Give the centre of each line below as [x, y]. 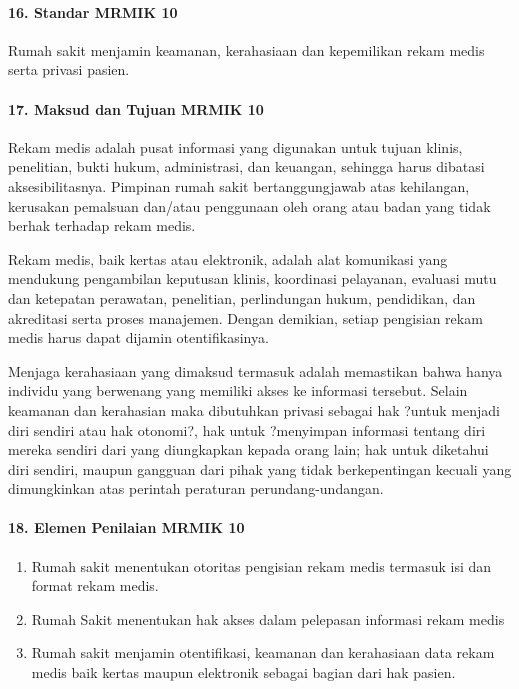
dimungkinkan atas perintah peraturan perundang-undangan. [196, 488]
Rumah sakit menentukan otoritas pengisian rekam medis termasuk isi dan [261, 565]
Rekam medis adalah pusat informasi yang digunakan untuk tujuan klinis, [235, 146]
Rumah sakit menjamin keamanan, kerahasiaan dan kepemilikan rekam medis [246, 49]
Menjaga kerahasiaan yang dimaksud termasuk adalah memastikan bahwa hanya [255, 370]
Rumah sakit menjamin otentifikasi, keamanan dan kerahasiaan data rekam [263, 652]
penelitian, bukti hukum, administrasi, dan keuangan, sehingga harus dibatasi [246, 166]
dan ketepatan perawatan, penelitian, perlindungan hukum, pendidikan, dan [242, 297]
